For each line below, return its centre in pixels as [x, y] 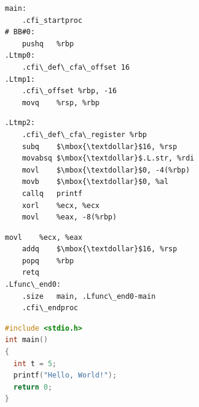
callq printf [52, 193]
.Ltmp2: [20, 123]
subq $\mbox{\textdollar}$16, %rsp [99, 146]
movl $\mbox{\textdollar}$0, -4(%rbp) [106, 170]
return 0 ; [33, 387]
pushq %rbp [48, 44]
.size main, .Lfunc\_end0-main [89, 296]
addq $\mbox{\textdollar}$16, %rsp [99, 249]
